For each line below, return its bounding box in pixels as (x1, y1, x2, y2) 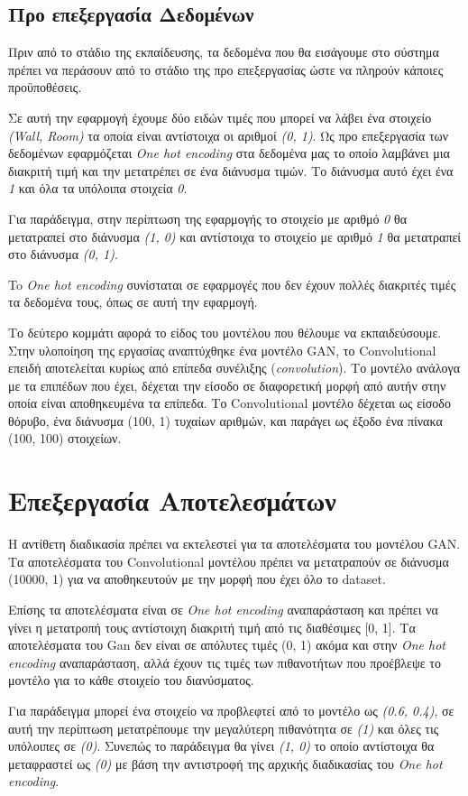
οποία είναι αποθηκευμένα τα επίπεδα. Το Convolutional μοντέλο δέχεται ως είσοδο (8, 393, 451, 412)
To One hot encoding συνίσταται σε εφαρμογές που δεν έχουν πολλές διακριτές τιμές (8, 274, 456, 293)
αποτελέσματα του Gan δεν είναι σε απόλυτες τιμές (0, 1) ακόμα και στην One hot (8, 635, 445, 654)
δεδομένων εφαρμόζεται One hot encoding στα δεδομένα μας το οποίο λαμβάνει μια (8, 143, 450, 162)
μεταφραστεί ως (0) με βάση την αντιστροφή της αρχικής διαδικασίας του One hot (8, 754, 443, 773)
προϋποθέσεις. (8, 78, 82, 97)
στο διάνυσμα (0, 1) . (8, 245, 118, 264)
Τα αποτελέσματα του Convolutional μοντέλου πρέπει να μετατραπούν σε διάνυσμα (8, 551, 449, 570)
